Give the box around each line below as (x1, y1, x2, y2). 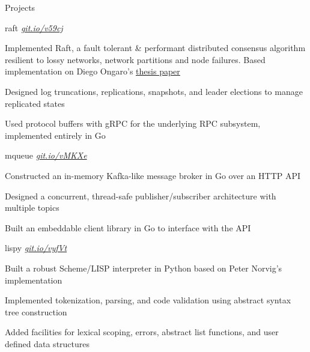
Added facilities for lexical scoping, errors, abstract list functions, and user (5, 326, 279, 338)
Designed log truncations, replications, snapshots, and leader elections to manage (5, 85, 303, 97)
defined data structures (5, 337, 90, 350)
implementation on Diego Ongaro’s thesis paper (5, 65, 180, 77)
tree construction (5, 305, 67, 318)
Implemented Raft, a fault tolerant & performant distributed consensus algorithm (5, 41, 306, 54)
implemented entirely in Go (5, 129, 106, 141)
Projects (5, 1, 35, 13)
